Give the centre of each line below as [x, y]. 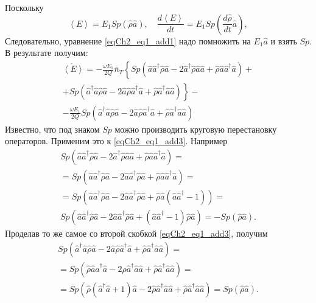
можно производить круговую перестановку [196, 129]
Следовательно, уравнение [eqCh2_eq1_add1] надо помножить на [128, 40]
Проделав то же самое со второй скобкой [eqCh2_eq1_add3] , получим [136, 233]
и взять [284, 40]
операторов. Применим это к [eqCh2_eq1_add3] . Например [116, 141]
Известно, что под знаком [52, 129]
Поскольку [24, 7]
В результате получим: [47, 53]
